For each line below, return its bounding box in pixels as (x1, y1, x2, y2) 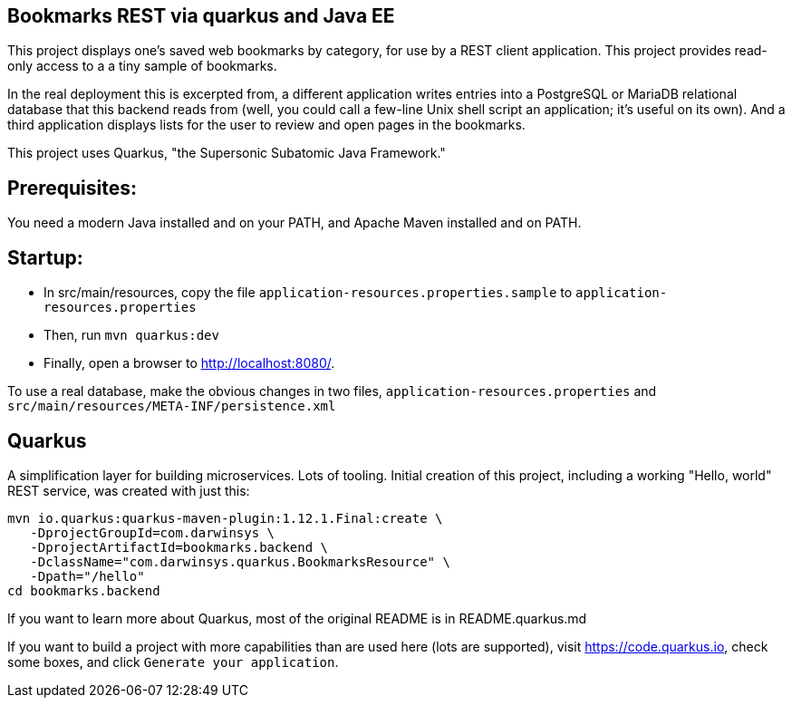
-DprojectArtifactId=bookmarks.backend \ (30, 539, 329, 555)
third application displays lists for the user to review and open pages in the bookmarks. (7, 117, 526, 133)
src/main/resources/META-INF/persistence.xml (7, 399, 336, 414)
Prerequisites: (7, 176, 137, 199)
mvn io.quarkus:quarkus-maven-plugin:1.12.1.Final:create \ (7, 510, 443, 526)
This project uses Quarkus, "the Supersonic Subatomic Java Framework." (7, 145, 446, 161)
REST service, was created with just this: (7, 482, 250, 498)
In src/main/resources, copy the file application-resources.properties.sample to (43, 285, 573, 301)
